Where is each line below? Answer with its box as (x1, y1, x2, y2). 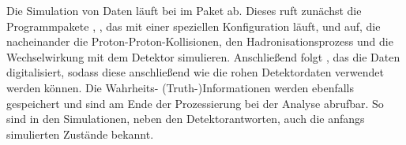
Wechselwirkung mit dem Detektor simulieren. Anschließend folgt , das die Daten (6, 48, 400, 65)
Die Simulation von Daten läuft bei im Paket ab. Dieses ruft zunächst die (6, 2, 362, 18)
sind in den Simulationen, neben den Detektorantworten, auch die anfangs (6, 110, 365, 127)
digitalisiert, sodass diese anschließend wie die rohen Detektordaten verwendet (6, 64, 384, 80)
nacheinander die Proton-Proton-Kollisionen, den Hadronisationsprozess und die (6, 33, 393, 50)
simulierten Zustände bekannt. (6, 125, 154, 142)
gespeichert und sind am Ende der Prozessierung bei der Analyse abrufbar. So (6, 95, 384, 111)
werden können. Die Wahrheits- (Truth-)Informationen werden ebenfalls (6, 79, 355, 95)
